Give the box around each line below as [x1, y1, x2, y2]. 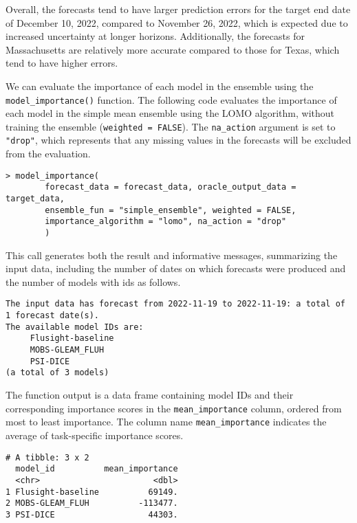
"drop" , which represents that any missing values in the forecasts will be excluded [6, 133, 351, 147]
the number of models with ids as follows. [6, 274, 181, 289]
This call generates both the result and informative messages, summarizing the [6, 247, 338, 262]
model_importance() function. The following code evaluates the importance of [6, 92, 337, 107]
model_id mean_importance [15, 464, 178, 474]
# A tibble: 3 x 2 [6, 452, 89, 463]
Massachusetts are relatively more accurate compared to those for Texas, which [6, 42, 340, 56]
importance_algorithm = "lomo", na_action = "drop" [45, 216, 287, 227]
